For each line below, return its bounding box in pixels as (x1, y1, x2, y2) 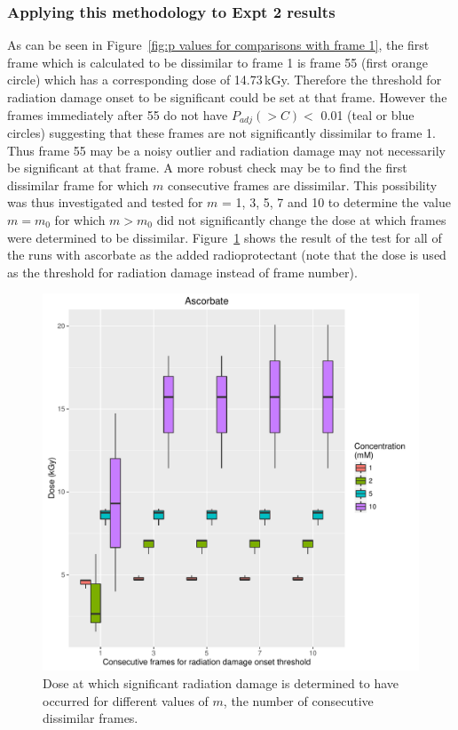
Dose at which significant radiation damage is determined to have (43, 673, 399, 692)
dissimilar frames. (43, 709, 138, 727)
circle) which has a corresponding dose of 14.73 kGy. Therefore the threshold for (7, 70, 442, 89)
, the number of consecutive (223, 691, 374, 710)
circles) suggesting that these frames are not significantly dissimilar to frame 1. (7, 124, 436, 142)
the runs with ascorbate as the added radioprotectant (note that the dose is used (7, 245, 446, 264)
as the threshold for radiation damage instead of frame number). (7, 262, 358, 281)
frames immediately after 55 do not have (7, 105, 228, 124)
